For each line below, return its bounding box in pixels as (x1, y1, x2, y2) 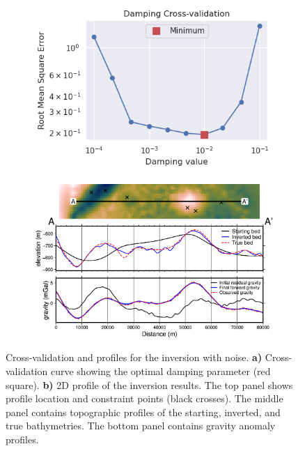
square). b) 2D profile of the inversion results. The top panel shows (6, 377, 293, 392)
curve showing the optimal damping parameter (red (50, 364, 271, 379)
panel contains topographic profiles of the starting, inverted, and (6, 404, 281, 419)
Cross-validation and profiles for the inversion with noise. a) (6, 350, 262, 365)
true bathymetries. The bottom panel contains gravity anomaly (6, 418, 276, 433)
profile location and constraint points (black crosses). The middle (6, 391, 283, 406)
